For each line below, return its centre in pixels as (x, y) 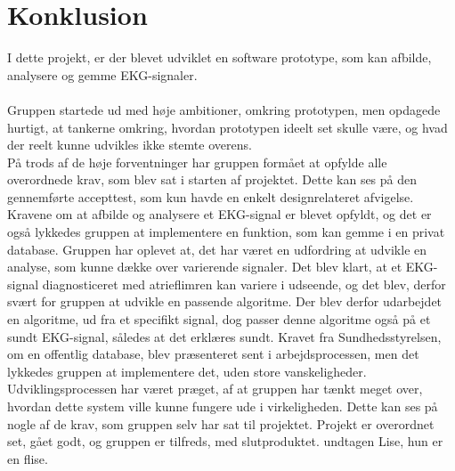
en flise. (28, 458)
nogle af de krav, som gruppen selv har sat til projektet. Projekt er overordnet (221, 423)
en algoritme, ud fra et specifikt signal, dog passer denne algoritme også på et (219, 319)
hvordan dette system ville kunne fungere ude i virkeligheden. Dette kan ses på (223, 406)
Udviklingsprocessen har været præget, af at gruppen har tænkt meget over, (215, 389)
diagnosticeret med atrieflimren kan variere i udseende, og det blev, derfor (244, 284)
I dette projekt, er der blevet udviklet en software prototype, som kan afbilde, (219, 57)
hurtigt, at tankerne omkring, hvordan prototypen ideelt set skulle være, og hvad (227, 127)
